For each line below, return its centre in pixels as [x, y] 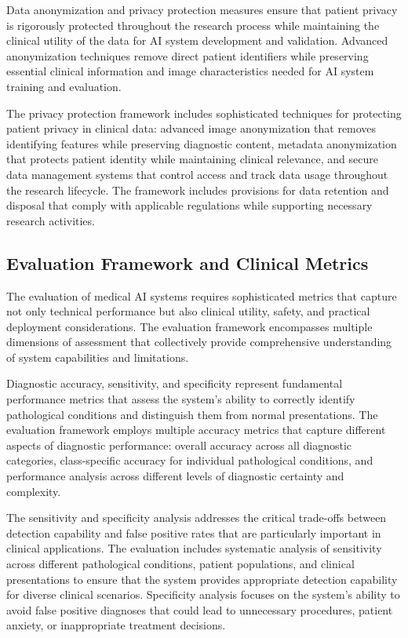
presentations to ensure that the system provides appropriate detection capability [202, 579]
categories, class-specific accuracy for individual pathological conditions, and [190, 460]
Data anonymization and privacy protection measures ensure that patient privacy [202, 9]
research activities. [51, 220]
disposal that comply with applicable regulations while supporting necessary [189, 205]
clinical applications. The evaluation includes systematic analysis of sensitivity [194, 548]
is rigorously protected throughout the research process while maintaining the [193, 25]
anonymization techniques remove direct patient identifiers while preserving [188, 55]
